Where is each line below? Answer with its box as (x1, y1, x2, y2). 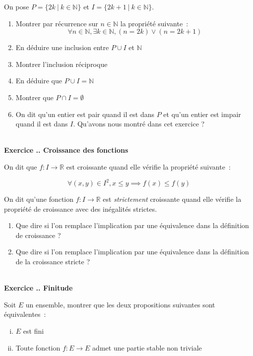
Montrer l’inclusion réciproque (15, 59, 108, 69)
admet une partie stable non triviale (92, 342, 202, 353)
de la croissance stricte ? (15, 256, 90, 266)
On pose (4, 1, 29, 11)
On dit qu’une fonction (4, 194, 74, 204)
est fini (23, 325, 44, 336)
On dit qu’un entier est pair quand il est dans (15, 109, 154, 119)
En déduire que (15, 75, 62, 86)
